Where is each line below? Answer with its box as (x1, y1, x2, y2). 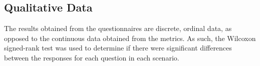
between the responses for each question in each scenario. (4, 52, 179, 62)
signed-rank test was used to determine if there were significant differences (4, 42, 232, 53)
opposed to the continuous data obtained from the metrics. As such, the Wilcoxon (4, 32, 256, 43)
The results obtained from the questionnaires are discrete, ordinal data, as (4, 23, 232, 33)
